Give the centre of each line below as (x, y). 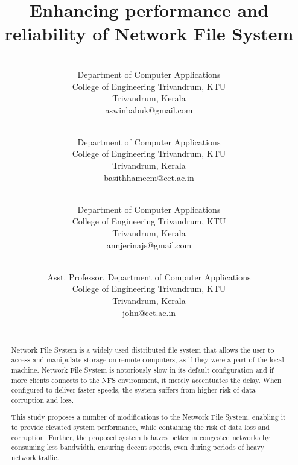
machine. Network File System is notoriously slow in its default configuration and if (142, 369)
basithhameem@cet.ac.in (149, 177)
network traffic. (35, 457)
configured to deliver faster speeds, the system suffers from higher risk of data (133, 390)
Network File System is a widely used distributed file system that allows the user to (143, 350)
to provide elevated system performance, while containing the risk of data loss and (140, 427)
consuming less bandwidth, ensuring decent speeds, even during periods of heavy (138, 447)
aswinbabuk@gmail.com (149, 109)
